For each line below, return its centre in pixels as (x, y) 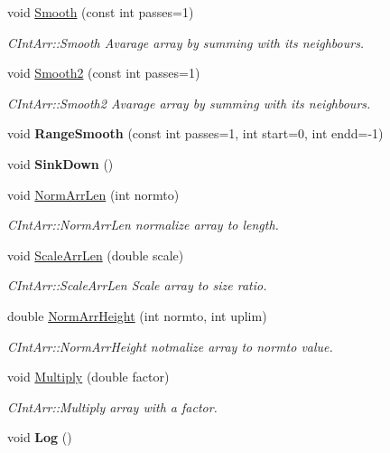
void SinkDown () (60, 163)
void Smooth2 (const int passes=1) (104, 73)
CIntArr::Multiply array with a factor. (112, 406)
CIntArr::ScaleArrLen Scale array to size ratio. (137, 285)
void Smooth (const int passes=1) (101, 12)
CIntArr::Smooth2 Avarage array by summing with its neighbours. (189, 103)
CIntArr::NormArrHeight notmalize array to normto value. (170, 346)
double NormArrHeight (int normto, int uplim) (137, 315)
